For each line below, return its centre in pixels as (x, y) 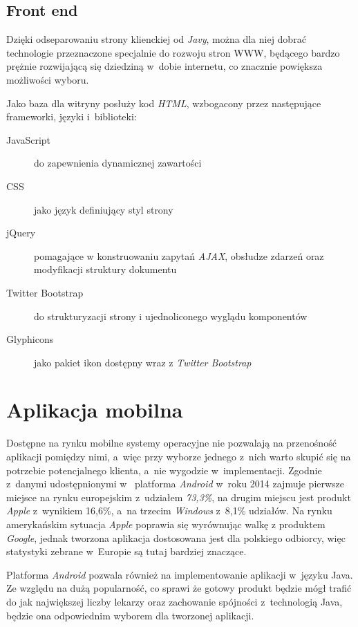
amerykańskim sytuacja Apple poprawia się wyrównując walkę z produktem (166, 524)
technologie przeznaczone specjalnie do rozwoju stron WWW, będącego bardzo (173, 52)
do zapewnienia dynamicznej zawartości (118, 163)
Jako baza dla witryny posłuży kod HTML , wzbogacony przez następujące (164, 103)
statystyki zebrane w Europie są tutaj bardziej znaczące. (126, 551)
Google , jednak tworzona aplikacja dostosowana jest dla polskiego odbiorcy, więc (176, 537)
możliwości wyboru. (48, 79)
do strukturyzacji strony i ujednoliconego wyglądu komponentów (171, 316)
